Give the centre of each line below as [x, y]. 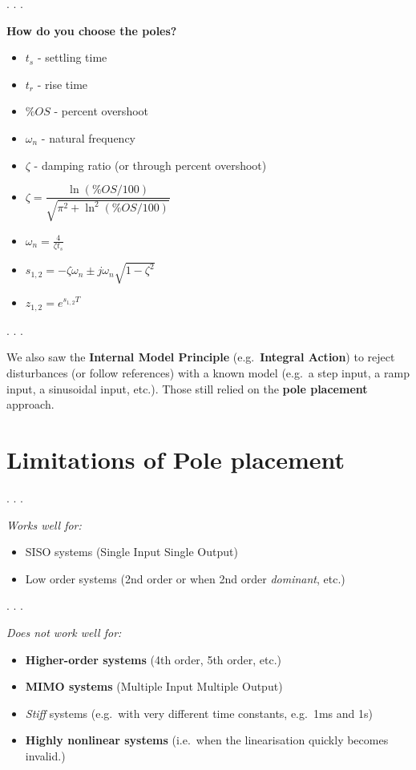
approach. [30, 404]
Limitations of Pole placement [176, 459]
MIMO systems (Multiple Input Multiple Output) [154, 686]
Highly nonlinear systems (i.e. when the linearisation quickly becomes [207, 740]
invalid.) [45, 755]
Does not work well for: [64, 632]
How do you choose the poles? [92, 30]
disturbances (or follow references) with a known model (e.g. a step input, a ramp [208, 373]
